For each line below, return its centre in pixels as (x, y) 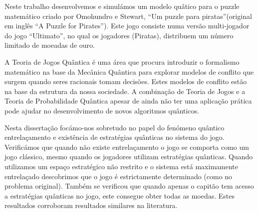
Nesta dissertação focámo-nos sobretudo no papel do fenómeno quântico (115, 127)
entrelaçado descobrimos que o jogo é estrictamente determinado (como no (119, 176)
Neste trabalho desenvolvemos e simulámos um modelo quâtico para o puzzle (122, 6)
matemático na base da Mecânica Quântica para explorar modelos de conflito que (129, 71)
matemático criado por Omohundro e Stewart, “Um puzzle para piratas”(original (128, 16)
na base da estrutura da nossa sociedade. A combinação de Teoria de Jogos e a (125, 91)
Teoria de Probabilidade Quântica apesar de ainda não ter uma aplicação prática (128, 101)
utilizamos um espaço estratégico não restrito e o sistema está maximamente (121, 166)
